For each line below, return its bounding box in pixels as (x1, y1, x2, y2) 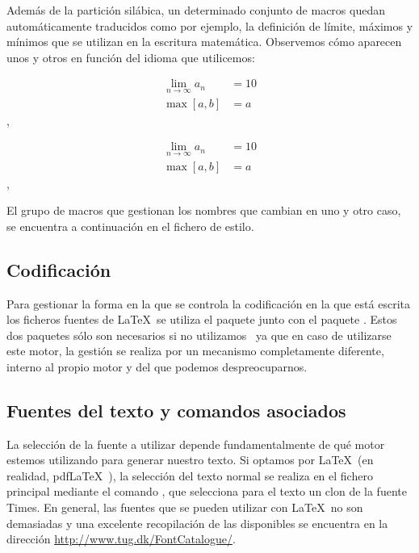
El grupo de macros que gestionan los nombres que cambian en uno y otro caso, (6, 202, 401, 219)
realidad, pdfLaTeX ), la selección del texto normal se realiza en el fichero (6, 467, 373, 484)
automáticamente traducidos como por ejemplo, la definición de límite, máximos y (6, 17, 413, 34)
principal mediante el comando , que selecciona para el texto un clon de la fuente (6, 483, 407, 500)
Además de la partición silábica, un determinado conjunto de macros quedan (6, 2, 385, 18)
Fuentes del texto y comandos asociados (6, 397, 346, 422)
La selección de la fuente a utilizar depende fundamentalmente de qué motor (6, 435, 385, 452)
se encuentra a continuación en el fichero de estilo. (6, 217, 254, 234)
